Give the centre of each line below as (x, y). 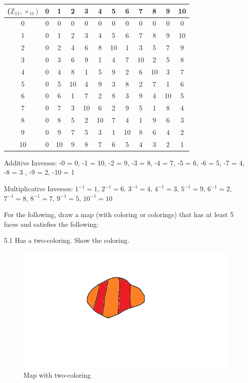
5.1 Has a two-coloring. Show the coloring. (67, 240)
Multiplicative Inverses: (39, 189)
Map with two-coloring (57, 374)
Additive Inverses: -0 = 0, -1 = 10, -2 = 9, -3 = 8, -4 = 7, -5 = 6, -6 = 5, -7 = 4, (124, 162)
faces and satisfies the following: (51, 224)
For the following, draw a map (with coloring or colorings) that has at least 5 (119, 214)
